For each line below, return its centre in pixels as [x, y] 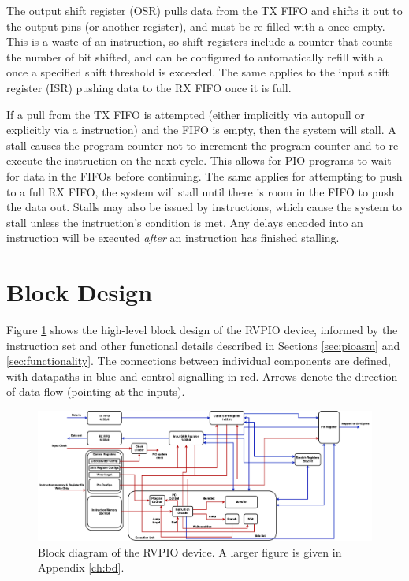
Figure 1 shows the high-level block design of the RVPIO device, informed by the [202, 330]
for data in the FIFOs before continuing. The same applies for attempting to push [204, 175]
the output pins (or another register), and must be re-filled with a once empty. [196, 26]
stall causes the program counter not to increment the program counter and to [196, 145]
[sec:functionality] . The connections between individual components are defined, [199, 361]
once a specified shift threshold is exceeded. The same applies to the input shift [198, 72]
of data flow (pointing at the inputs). [96, 391]
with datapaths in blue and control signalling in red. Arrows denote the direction [202, 376]
